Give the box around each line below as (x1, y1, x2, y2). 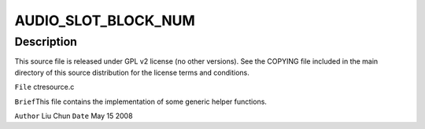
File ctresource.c (14, 83, 75, 92)
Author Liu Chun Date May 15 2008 (14, 111, 133, 120)
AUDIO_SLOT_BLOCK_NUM (14, 12, 196, 29)
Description (14, 35, 78, 49)
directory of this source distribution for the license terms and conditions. (14, 68, 249, 77)
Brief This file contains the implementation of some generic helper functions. (14, 97, 268, 106)
